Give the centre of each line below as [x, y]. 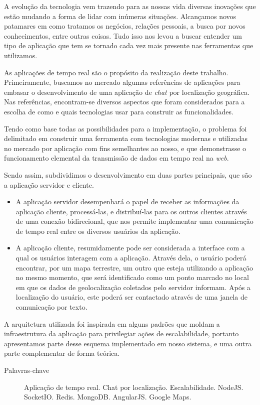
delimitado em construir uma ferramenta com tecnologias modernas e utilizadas [126, 138]
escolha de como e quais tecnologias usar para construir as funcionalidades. [119, 111]
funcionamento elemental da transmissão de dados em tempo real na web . [116, 158]
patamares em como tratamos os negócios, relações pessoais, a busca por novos [125, 26]
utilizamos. [21, 55]
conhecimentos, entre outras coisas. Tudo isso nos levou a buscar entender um [123, 35]
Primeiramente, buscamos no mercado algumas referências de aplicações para [122, 82]
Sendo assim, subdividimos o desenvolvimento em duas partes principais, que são [128, 174]
